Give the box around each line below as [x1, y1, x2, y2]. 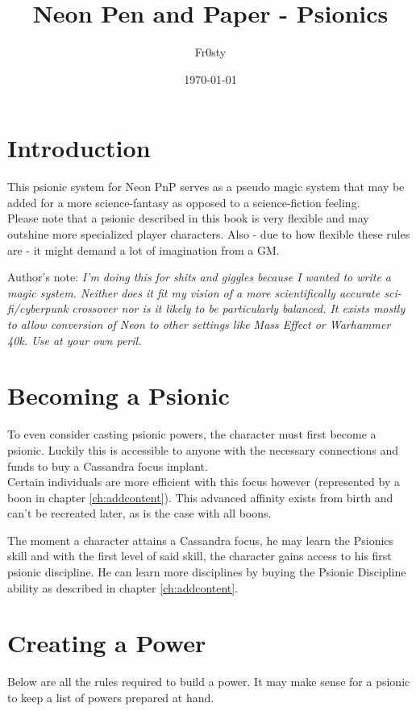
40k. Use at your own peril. [7, 331, 142, 348]
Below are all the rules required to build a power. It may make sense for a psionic [7, 673, 410, 690]
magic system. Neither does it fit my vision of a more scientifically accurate [7, 284, 381, 301]
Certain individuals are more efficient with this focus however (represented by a [7, 473, 401, 490]
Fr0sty [194, 44, 227, 60]
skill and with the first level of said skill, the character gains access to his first [7, 547, 392, 564]
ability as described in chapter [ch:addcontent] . [7, 579, 239, 596]
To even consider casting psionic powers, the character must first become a [7, 426, 376, 443]
